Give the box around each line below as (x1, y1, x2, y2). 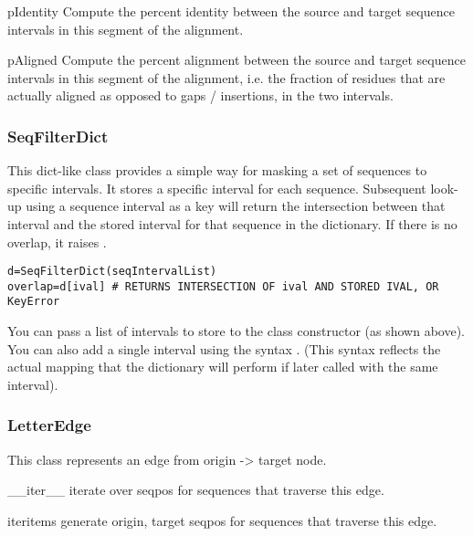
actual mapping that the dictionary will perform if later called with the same (7, 357, 438, 376)
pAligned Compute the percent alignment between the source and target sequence (7, 50, 466, 69)
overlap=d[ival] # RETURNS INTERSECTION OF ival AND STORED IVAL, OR (7, 279, 439, 293)
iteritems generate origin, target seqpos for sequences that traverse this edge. (7, 510, 437, 530)
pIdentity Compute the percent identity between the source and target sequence (7, 2, 455, 20)
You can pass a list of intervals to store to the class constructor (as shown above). (7, 321, 465, 341)
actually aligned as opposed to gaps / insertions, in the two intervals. (7, 86, 394, 105)
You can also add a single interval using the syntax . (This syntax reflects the (7, 339, 441, 358)
